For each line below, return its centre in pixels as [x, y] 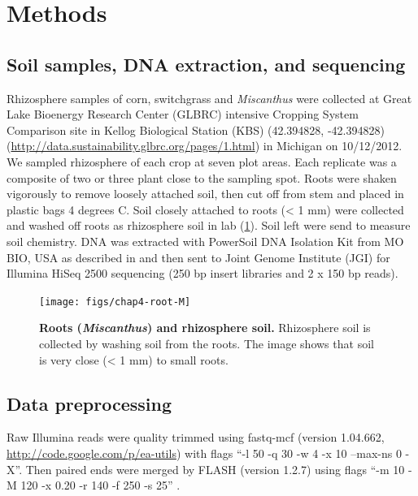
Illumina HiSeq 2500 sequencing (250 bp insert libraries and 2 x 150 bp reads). [202, 273]
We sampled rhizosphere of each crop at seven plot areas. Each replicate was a [202, 161]
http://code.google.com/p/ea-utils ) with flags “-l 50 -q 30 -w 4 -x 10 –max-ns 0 [204, 453]
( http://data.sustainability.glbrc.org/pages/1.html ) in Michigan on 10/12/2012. [205, 146]
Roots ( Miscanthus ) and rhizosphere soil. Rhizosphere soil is [205, 328]
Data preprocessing [89, 403]
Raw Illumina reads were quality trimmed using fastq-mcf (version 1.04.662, [196, 437]
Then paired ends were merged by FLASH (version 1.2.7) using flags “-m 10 [215, 469]
